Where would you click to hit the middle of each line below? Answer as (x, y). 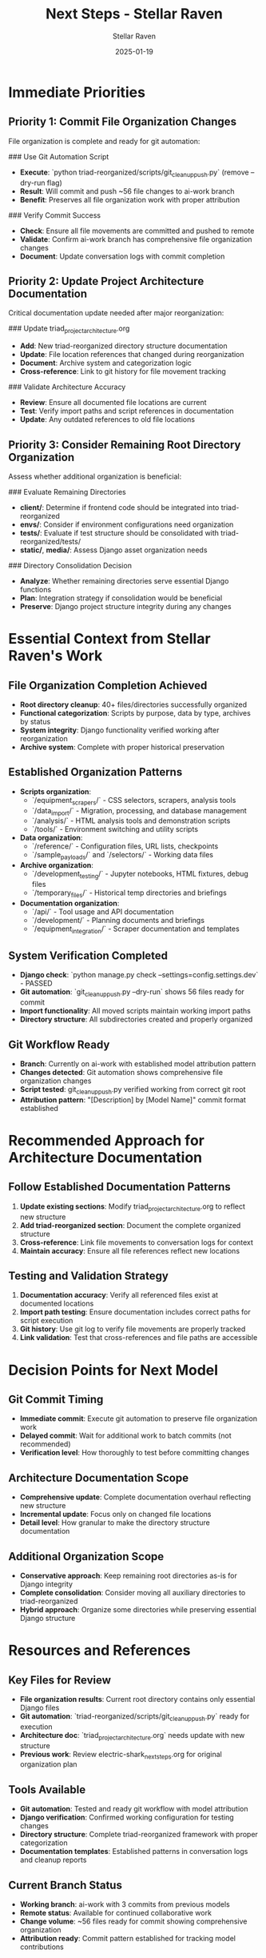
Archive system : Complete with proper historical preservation (122, 747)
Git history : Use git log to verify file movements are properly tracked (133, 1329)
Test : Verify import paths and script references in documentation (127, 411)
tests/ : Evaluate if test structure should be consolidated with (119, 532)
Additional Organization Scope (86, 1557)
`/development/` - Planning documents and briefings (118, 920)
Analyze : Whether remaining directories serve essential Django (124, 580)
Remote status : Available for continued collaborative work (115, 1913)
